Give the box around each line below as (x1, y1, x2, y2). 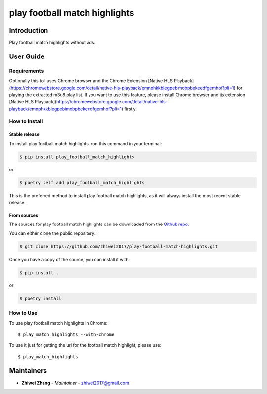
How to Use (9, 310, 38, 317)
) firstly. (121, 106, 137, 112)
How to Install (9, 118, 43, 125)
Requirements (9, 67, 44, 74)
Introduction (9, 26, 48, 35)
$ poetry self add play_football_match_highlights (19, 180, 145, 185)
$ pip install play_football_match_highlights (19, 154, 134, 160)
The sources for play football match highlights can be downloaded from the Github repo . (9, 221, 189, 227)
